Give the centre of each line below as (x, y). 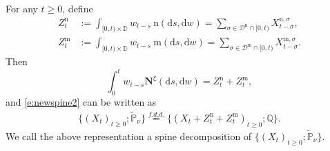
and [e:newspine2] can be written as (81, 102)
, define (78, 8)
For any (22, 8)
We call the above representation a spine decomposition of (129, 136)
